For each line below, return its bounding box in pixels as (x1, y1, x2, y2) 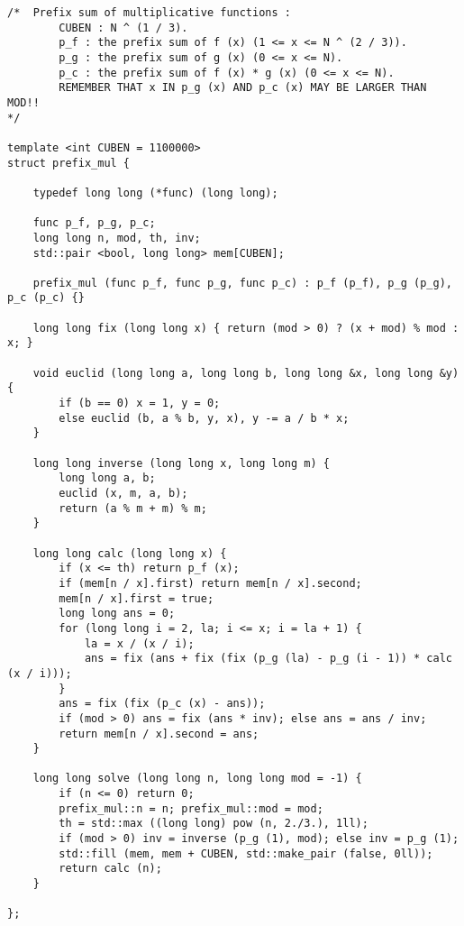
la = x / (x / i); (84, 637, 195, 650)
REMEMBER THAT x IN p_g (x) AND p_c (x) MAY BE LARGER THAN (59, 81, 427, 95)
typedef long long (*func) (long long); (32, 186, 278, 199)
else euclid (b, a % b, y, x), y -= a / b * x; (59, 411, 350, 425)
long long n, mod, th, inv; (32, 231, 201, 244)
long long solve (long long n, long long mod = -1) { (32, 772, 362, 785)
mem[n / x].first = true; (59, 591, 214, 605)
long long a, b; (59, 472, 156, 485)
